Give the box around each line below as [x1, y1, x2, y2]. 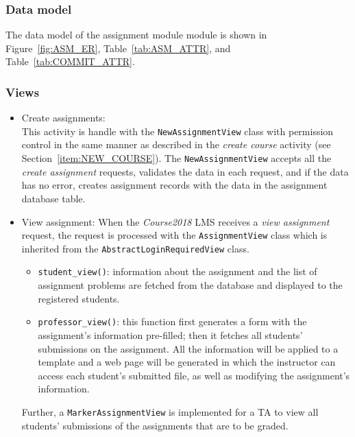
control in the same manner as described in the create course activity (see [21, 137, 331, 152]
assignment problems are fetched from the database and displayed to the [38, 278, 343, 292]
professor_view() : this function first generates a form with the [38, 314, 307, 329]
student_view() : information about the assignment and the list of [38, 264, 317, 279]
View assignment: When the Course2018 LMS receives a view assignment [21, 214, 330, 228]
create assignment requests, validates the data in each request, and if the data [21, 164, 349, 178]
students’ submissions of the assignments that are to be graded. [21, 418, 289, 432]
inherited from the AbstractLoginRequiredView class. [21, 241, 249, 255]
